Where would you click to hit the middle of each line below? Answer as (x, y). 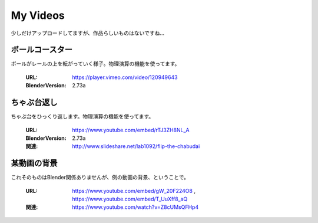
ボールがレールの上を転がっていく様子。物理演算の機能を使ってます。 (95, 64)
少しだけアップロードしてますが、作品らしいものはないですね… (88, 33)
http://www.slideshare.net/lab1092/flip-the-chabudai (136, 146)
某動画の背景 (34, 163)
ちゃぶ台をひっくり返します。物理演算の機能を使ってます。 (82, 117)
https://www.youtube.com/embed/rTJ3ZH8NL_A (131, 130)
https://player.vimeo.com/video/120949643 (125, 77)
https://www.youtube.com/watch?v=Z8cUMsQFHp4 (135, 207)
